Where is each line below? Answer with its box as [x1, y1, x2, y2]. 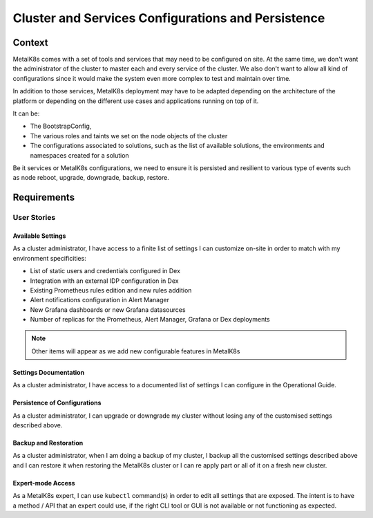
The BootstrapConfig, [30, 122, 92, 131]
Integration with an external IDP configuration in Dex [30, 277, 179, 285]
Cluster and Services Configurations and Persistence [12, 10, 325, 26]
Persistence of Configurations [12, 398, 102, 407]
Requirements [12, 192, 75, 203]
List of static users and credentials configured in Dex [30, 267, 181, 275]
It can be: [12, 109, 40, 118]
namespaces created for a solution [30, 151, 129, 159]
